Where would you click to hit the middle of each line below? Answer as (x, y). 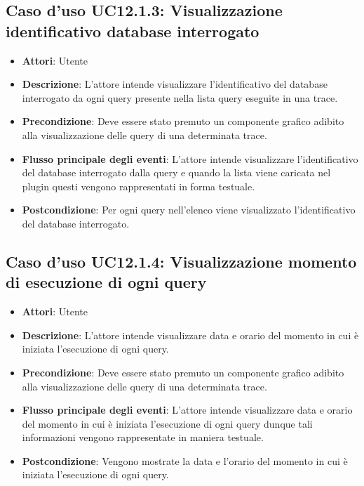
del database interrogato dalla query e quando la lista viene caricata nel (176, 172)
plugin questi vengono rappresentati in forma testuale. (139, 186)
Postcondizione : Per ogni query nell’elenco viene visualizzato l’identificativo (189, 210)
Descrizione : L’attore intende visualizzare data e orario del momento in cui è (190, 335)
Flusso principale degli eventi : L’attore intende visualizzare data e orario (187, 410)
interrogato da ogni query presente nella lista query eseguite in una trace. (180, 97)
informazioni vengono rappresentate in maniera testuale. (143, 437)
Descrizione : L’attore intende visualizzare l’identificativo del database (175, 84)
